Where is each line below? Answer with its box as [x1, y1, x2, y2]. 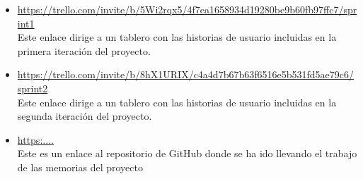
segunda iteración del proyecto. [17, 109, 152, 123]
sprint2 [17, 80, 48, 95]
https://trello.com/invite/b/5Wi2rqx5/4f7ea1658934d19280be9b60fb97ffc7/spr [17, 2, 357, 16]
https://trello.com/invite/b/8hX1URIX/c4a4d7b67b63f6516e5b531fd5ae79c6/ [17, 67, 354, 82]
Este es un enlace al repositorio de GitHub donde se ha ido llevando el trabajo [17, 146, 357, 161]
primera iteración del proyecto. [17, 43, 151, 58]
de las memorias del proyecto [17, 159, 143, 174]
